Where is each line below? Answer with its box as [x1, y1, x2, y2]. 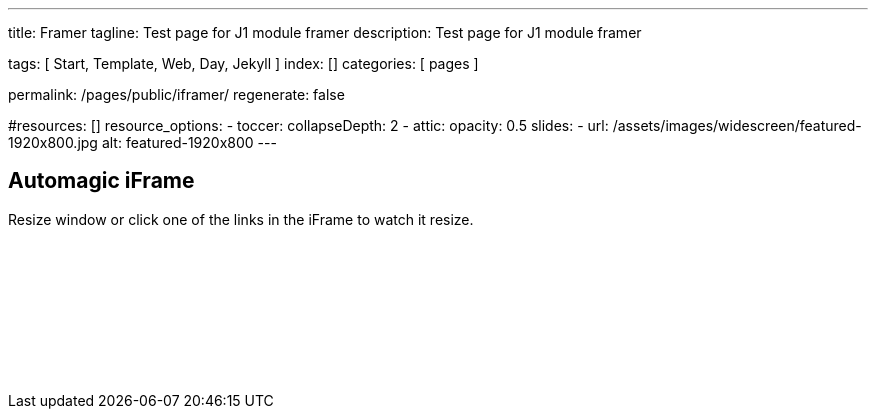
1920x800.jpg [8, 134, 98, 151]
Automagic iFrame [8, 168, 195, 194]
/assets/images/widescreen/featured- [612, 117, 862, 134]
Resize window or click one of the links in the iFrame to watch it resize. [8, 210, 474, 228]
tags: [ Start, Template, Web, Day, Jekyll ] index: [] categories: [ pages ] [8, 55, 479, 72]
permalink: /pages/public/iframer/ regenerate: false [8, 86, 345, 103]
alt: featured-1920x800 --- [101, 134, 277, 151]
